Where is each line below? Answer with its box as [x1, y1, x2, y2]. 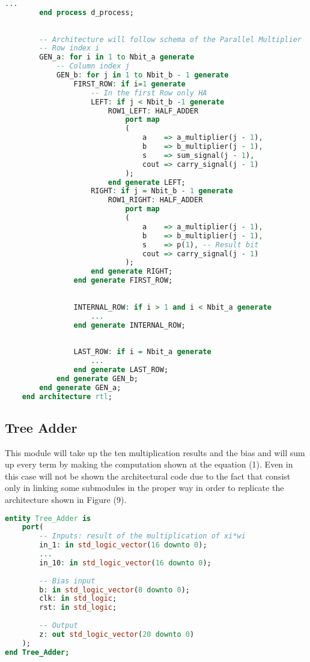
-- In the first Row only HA [91, 88, 207, 97]
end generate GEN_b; [56, 374, 138, 383]
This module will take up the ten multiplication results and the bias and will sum [5, 446, 305, 459]
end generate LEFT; [108, 178, 186, 187]
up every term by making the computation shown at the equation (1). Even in [5, 458, 293, 471]
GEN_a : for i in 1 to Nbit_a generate [39, 53, 195, 62]
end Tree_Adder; [5, 648, 70, 657]
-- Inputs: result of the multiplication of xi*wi [39, 532, 246, 541]
